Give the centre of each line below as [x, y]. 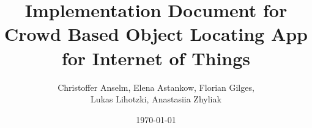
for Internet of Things [156, 58]
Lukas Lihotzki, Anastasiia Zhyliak [156, 99]
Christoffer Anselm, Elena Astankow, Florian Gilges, [156, 87]
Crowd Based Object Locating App [156, 34]
